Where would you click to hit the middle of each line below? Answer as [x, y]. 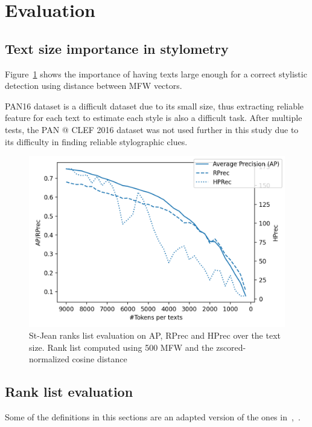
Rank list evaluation [69, 392]
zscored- [231, 347]
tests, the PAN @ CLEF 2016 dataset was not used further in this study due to [152, 129]
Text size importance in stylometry [117, 48]
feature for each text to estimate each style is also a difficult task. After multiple [154, 118]
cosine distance [100, 359]
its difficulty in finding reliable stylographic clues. [96, 141]
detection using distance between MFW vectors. [94, 86]
